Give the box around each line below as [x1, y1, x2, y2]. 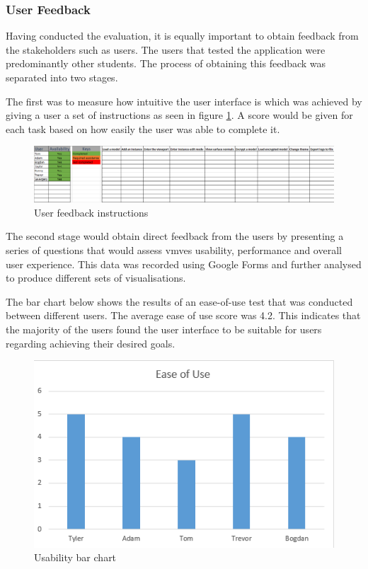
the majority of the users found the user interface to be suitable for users [6, 322, 322, 337]
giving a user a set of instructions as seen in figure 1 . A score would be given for [6, 108, 353, 122]
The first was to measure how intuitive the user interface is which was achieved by [6, 93, 362, 108]
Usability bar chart [34, 550, 117, 565]
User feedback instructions [34, 205, 149, 219]
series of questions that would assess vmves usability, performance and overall [6, 243, 342, 258]
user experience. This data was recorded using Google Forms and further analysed [6, 256, 362, 271]
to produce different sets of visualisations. [6, 270, 186, 285]
